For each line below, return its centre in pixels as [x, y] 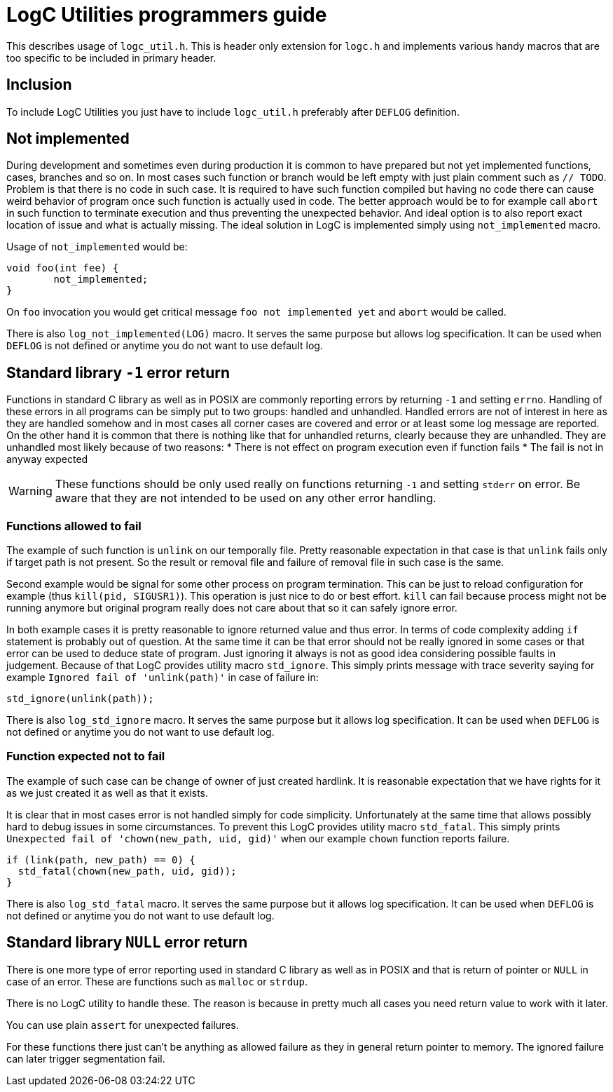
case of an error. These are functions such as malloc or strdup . [157, 981]
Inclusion [39, 85]
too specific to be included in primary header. [111, 58]
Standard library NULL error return [127, 943]
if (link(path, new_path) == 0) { [101, 860]
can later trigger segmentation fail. [86, 1058]
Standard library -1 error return [118, 372]
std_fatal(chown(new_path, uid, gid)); [127, 871]
